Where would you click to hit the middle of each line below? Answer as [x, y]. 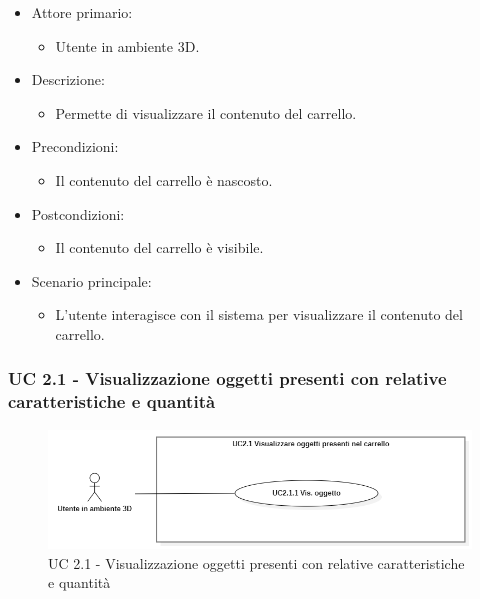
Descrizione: [68, 79]
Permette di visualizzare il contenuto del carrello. [206, 112]
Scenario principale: [91, 280]
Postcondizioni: [78, 213]
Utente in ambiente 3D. [127, 45]
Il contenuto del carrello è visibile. [159, 247]
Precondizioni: [75, 146]
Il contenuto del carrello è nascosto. [164, 179]
